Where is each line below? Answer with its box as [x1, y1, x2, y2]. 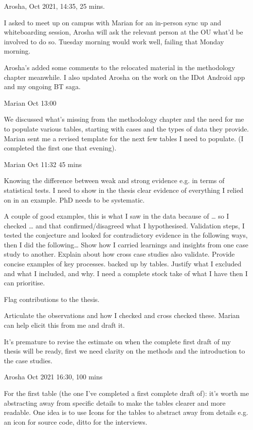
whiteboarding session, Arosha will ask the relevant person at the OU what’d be [4, 27, 243, 37]
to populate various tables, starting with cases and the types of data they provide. [4, 123, 249, 133]
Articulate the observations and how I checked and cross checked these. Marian [4, 310, 240, 320]
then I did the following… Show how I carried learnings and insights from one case [4, 239, 249, 249]
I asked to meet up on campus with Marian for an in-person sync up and [4, 17, 221, 27]
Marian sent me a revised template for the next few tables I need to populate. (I [4, 133, 244, 143]
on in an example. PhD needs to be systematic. [4, 194, 145, 205]
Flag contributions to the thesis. [4, 294, 100, 304]
